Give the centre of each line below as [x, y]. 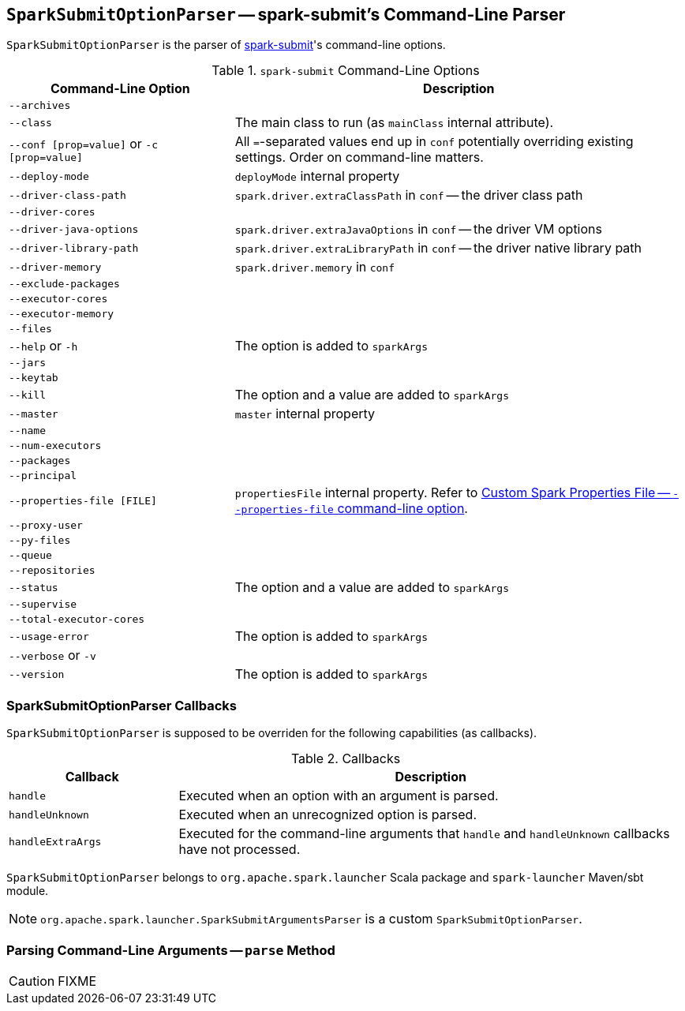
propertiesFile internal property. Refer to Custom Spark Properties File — [453, 493]
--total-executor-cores [77, 620]
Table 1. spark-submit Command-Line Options [346, 71]
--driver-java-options [74, 229]
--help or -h [43, 346]
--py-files [40, 541]
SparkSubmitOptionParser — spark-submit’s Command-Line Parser [286, 15]
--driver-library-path [74, 248]
